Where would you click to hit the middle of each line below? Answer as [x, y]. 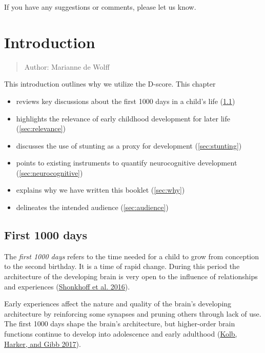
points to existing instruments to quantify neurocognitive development [127, 163]
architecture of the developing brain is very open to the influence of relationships [131, 276]
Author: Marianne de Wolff [67, 66]
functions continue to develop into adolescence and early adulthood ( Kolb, [121, 334]
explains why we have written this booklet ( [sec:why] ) [100, 190]
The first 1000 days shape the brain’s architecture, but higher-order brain [120, 324]
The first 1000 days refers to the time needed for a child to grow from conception [132, 256]
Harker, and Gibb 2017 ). [43, 344]
